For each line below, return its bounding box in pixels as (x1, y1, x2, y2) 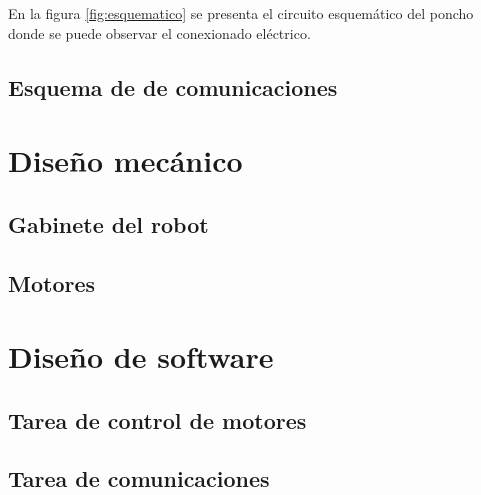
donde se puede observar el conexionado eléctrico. (8, 22, 311, 43)
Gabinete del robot (8, 208, 209, 239)
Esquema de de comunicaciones (8, 71, 338, 102)
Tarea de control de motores (8, 404, 307, 435)
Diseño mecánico (8, 140, 243, 181)
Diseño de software (8, 336, 274, 377)
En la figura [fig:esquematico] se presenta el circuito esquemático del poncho (8, 3, 474, 23)
